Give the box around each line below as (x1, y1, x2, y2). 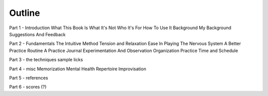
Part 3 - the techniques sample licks (9, 57, 83, 63)
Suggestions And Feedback (9, 31, 66, 37)
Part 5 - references (9, 75, 48, 81)
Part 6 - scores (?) (9, 84, 47, 90)
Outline (9, 7, 40, 18)
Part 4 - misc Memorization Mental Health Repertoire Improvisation (9, 66, 146, 72)
